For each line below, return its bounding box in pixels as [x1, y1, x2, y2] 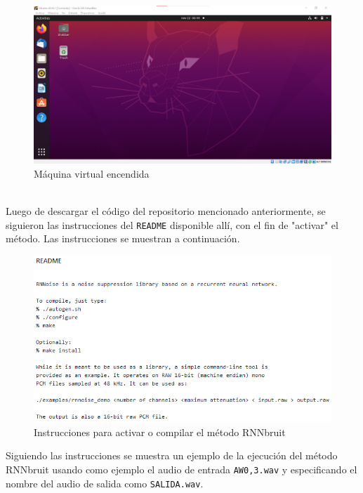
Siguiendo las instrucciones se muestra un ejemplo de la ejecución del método [6, 448, 338, 463]
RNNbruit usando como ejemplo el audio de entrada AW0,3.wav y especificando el [6, 461, 357, 476]
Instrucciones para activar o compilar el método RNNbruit [34, 424, 286, 439]
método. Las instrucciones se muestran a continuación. [6, 231, 240, 246]
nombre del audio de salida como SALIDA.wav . [6, 475, 204, 490]
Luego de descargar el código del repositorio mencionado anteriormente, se [6, 204, 326, 218]
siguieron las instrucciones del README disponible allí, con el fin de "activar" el [6, 217, 338, 232]
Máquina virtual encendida [34, 166, 150, 180]
